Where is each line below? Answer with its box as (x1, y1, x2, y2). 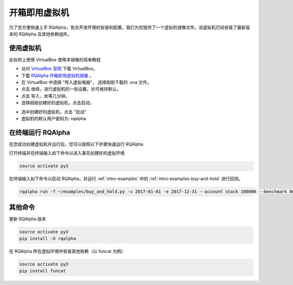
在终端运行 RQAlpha (9, 128, 70, 137)
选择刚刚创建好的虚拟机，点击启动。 (21, 100, 94, 106)
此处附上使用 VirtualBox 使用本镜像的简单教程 (9, 57, 101, 62)
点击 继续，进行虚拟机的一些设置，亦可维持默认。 (21, 86, 121, 92)
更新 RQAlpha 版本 (9, 216, 46, 222)
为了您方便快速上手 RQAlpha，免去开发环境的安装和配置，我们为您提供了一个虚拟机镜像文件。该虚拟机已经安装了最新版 (9, 24, 250, 30)
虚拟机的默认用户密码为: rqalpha (21, 115, 86, 122)
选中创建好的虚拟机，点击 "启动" (21, 109, 86, 115)
